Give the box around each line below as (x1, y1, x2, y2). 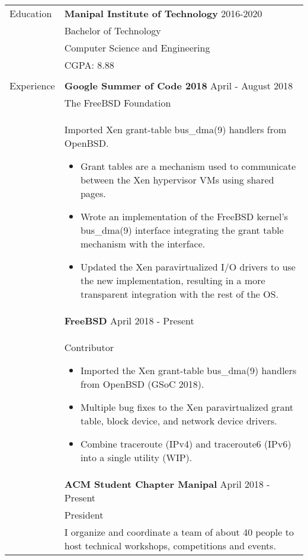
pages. (80, 186, 106, 200)
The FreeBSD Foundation (64, 96, 171, 110)
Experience (9, 79, 55, 92)
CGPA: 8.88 (64, 58, 114, 72)
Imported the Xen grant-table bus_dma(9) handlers (80, 363, 297, 377)
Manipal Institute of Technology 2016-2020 (64, 7, 262, 20)
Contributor (64, 340, 114, 354)
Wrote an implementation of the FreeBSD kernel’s (80, 210, 288, 223)
